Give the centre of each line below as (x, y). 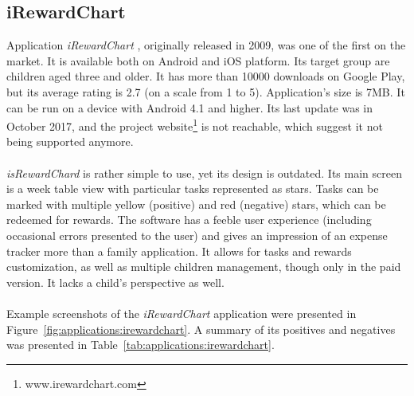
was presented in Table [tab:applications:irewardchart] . (141, 345)
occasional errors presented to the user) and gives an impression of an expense (197, 235)
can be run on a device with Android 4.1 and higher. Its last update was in (190, 107)
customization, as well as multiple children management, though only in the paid (204, 267)
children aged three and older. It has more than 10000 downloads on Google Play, (206, 76)
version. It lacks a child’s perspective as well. (115, 282)
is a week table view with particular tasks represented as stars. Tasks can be (193, 188)
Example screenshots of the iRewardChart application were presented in (182, 313)
